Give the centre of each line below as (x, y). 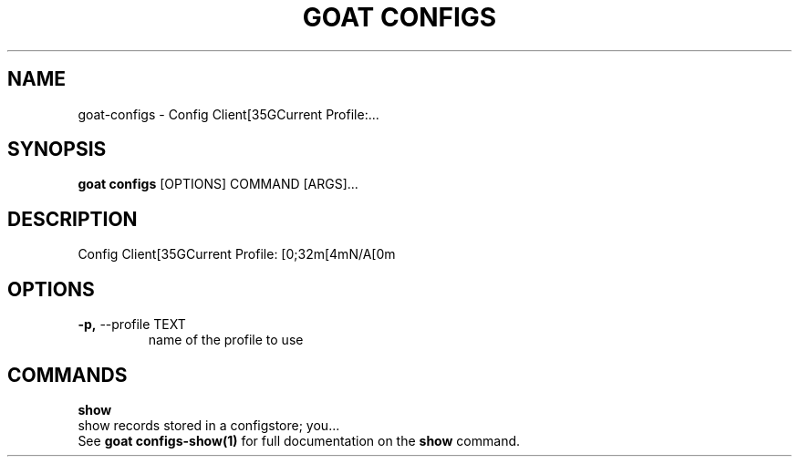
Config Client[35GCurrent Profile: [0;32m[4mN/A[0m (237, 254)
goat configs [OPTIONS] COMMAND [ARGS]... (218, 184)
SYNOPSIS (57, 150)
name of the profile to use (226, 340)
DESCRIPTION (73, 219)
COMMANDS (67, 375)
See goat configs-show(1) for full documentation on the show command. (299, 440)
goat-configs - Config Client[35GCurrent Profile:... (228, 114)
